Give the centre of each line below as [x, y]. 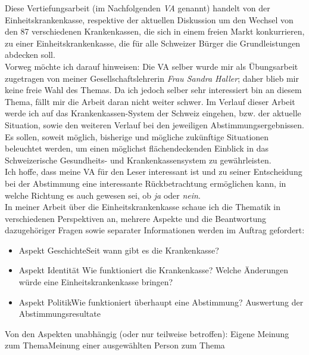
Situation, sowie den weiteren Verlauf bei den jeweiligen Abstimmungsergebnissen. [154, 124]
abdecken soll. [30, 55]
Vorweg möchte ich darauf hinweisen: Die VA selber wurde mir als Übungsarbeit [152, 66]
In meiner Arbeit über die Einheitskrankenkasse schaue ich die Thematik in [143, 207]
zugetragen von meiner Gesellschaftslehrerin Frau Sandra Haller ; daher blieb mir [152, 78]
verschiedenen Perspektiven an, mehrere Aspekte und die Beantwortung [136, 218]
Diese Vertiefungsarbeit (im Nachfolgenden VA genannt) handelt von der [138, 8]
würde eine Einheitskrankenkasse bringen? [96, 282]
